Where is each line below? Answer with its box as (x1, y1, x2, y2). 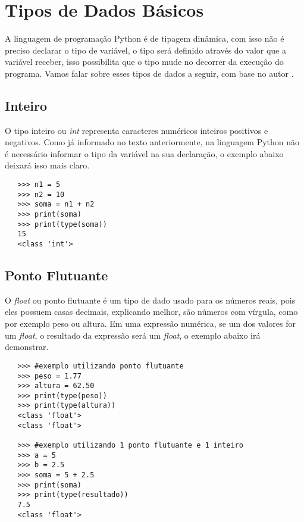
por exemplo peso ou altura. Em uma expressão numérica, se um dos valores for (5, 317, 296, 330)
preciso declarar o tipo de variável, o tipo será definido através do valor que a (5, 43, 286, 56)
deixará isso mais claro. (5, 159, 90, 171)
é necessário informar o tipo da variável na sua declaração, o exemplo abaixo (5, 147, 284, 160)
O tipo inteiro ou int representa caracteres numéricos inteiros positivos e (5, 124, 268, 136)
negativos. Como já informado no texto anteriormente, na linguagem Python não (5, 136, 300, 148)
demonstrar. (5, 340, 49, 353)
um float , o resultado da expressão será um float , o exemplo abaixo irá (5, 329, 261, 341)
